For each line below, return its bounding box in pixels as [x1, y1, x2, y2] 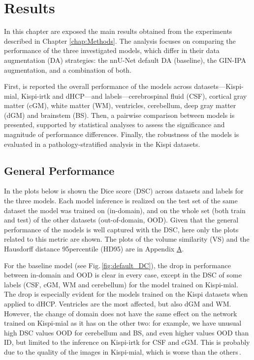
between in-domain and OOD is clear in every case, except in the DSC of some [4, 270, 242, 280]
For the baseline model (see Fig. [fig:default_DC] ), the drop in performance [4, 260, 231, 270]
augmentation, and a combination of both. [4, 64, 132, 75]
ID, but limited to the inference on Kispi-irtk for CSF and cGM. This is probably [4, 337, 250, 347]
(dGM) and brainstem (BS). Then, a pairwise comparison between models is [4, 110, 235, 120]
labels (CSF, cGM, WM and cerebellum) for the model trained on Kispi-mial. [4, 279, 238, 289]
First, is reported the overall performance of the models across [4, 81, 192, 91]
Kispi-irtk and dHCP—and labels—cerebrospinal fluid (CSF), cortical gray [21, 90, 247, 101]
